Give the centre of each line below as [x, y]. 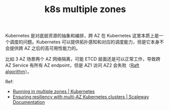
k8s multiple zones [85, 9]
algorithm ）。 [19, 72]
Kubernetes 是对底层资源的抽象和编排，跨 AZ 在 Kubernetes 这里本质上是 [82, 36]
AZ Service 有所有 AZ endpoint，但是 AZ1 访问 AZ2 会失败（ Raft [72, 65]
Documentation [29, 102]
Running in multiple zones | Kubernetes [54, 91]
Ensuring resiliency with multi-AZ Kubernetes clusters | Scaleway [81, 97]
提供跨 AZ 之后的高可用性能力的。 [45, 48]
